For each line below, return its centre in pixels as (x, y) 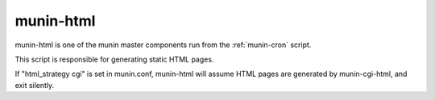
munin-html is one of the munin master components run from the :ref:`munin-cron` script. (163, 45)
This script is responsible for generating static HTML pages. (114, 59)
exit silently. (35, 85)
